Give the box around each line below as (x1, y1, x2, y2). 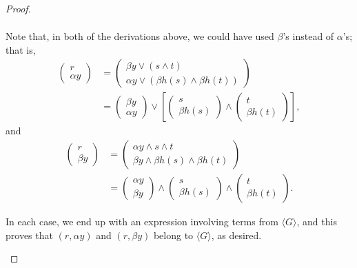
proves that (6, 227, 53, 242)
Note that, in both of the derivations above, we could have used (6, 29, 274, 43)
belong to (153, 227, 194, 242)
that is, (6, 42, 36, 56)
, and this (296, 214, 337, 229)
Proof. (6, 1, 31, 15)
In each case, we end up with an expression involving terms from (6, 214, 278, 229)
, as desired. (211, 227, 262, 242)
